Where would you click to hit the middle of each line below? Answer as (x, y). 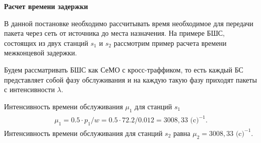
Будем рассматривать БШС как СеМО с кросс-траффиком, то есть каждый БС (124, 69)
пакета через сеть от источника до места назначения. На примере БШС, (115, 33)
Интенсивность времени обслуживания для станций (83, 133)
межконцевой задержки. (41, 53)
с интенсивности (29, 89)
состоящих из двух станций (46, 43)
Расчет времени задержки (46, 6)
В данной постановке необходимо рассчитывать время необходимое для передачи (129, 23)
